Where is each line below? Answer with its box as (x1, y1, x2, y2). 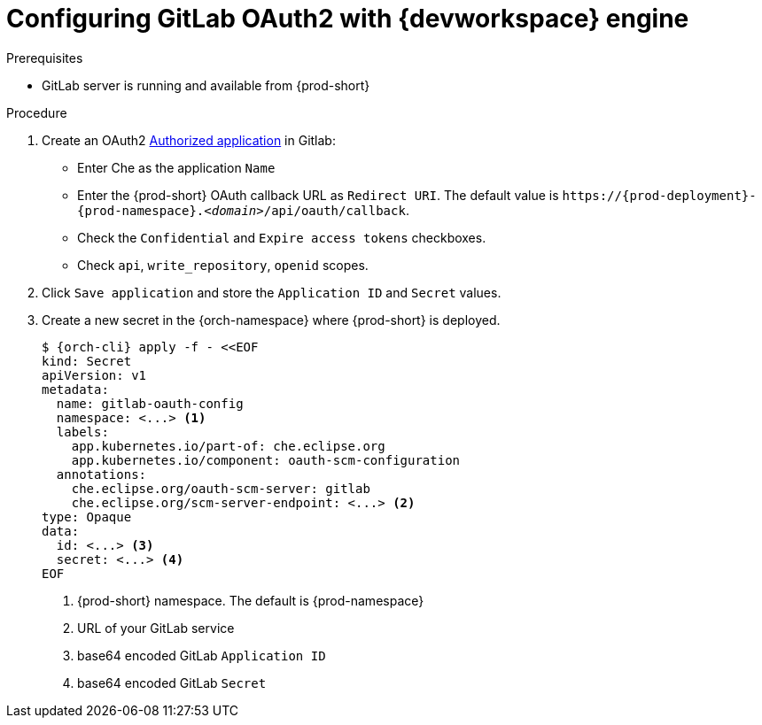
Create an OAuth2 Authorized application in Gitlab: (42, 132, 336, 148)
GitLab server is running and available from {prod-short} (42, 77, 370, 93)
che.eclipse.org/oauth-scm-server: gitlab (71, 481, 370, 496)
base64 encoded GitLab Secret (77, 675, 267, 690)
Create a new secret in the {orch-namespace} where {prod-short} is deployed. (42, 312, 501, 328)
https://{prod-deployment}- (562, 188, 757, 203)
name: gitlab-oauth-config (56, 396, 244, 411)
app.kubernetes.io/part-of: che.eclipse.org (71, 438, 385, 453)
